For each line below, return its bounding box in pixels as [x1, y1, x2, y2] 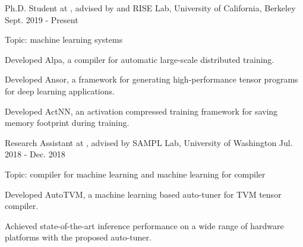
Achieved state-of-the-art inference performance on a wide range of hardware [5, 219, 284, 232]
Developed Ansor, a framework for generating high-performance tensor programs [5, 73, 298, 85]
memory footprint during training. [5, 116, 130, 129]
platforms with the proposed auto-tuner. [5, 231, 151, 243]
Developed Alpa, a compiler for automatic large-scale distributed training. [5, 53, 274, 65]
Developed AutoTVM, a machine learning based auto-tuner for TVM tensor [5, 188, 282, 200]
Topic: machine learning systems [5, 33, 123, 46]
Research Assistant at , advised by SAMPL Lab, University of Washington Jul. [5, 136, 293, 148]
